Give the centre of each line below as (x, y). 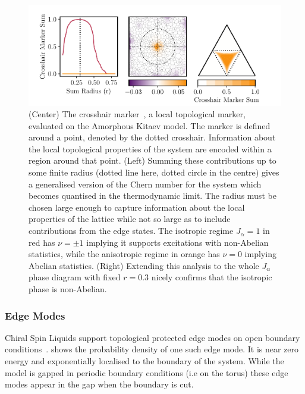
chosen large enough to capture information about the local (137, 207)
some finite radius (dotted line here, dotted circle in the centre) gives (154, 172)
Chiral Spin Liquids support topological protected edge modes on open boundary (152, 337)
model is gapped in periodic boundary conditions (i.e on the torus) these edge (147, 372)
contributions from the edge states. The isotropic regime (131, 231)
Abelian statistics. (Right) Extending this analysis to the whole (144, 265)
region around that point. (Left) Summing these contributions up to (152, 160)
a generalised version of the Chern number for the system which (145, 184)
